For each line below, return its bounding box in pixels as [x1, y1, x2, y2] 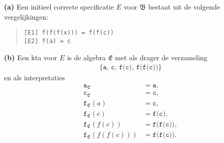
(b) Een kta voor [4, 52, 57, 62]
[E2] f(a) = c [24, 37, 71, 45]
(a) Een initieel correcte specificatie [4, 2, 114, 12]
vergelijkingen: [4, 11, 48, 22]
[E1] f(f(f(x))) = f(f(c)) [24, 29, 114, 37]
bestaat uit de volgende [148, 2, 220, 12]
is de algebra [67, 52, 106, 62]
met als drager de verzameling [115, 52, 207, 62]
